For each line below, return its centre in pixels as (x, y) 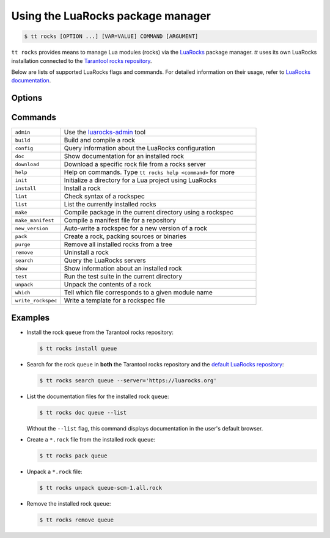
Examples (31, 318)
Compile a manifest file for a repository (120, 220)
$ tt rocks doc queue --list (83, 413)
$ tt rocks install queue (78, 348)
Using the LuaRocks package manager (111, 16)
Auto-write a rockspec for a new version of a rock (136, 228)
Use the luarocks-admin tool (105, 133)
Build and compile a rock (100, 140)
